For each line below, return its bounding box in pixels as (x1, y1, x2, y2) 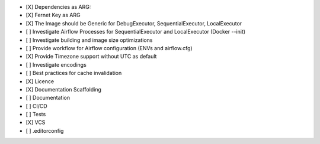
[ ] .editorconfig (25, 127, 64, 134)
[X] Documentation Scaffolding (25, 86, 102, 93)
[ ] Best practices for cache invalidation (25, 70, 122, 77)
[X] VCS (25, 119, 46, 126)
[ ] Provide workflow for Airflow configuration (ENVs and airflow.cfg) (25, 44, 193, 51)
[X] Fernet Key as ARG (25, 12, 81, 19)
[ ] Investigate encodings (25, 61, 87, 68)
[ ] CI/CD (25, 102, 47, 109)
